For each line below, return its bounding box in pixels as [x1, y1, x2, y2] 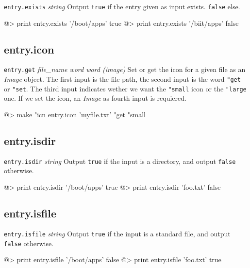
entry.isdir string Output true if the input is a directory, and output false [4, 156, 236, 166]
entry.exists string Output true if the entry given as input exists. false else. [4, 1, 240, 11]
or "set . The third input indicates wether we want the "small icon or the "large [4, 83, 247, 93]
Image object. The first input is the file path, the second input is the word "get [4, 74, 241, 84]
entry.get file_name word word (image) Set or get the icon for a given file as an [4, 64, 246, 74]
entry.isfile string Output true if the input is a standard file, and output [4, 228, 231, 238]
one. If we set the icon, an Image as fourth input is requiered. [4, 93, 186, 103]
